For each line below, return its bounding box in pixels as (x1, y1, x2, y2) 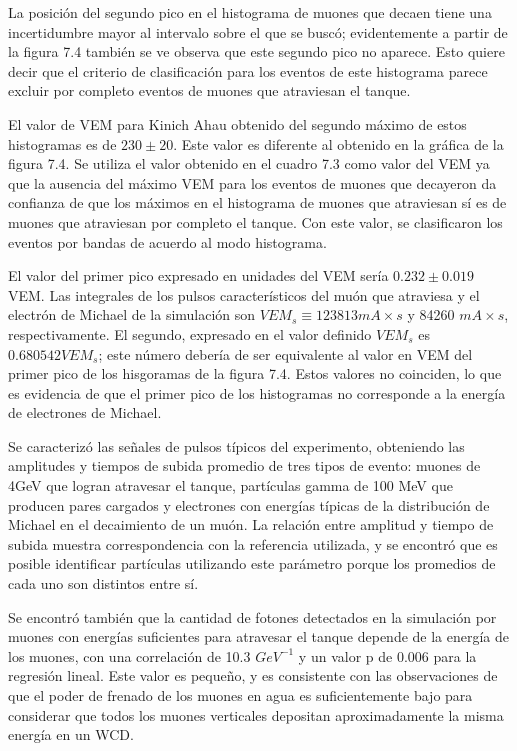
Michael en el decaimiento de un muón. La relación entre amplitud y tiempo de (8, 514, 494, 535)
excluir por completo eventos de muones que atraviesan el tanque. (8, 80, 411, 101)
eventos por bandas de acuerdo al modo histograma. (8, 231, 327, 252)
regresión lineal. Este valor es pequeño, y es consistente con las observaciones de (8, 665, 498, 686)
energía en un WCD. (8, 724, 134, 745)
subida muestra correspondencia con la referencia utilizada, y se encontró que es (8, 533, 498, 554)
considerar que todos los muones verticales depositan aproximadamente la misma (8, 704, 504, 725)
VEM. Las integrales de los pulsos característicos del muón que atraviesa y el (8, 284, 480, 305)
